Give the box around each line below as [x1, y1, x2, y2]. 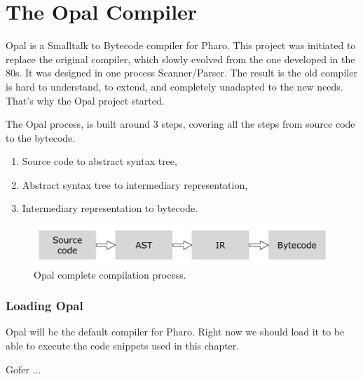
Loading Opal [6, 297, 83, 314]
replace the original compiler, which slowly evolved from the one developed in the [6, 51, 355, 66]
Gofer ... [6, 361, 41, 376]
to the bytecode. [6, 130, 76, 145]
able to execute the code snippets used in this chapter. [6, 338, 240, 352]
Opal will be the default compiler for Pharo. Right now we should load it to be [6, 324, 345, 339]
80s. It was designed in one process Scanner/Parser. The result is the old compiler [6, 65, 357, 80]
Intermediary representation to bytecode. [22, 201, 198, 215]
